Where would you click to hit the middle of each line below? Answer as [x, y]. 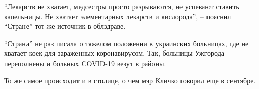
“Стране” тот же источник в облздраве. [65, 26]
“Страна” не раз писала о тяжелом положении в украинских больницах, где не [126, 43]
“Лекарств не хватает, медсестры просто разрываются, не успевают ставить [122, 6]
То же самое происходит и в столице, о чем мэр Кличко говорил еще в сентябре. [130, 80]
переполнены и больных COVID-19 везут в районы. [85, 63]
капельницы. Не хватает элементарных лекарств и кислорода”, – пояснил [118, 16]
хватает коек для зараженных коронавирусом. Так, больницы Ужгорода [114, 53]
